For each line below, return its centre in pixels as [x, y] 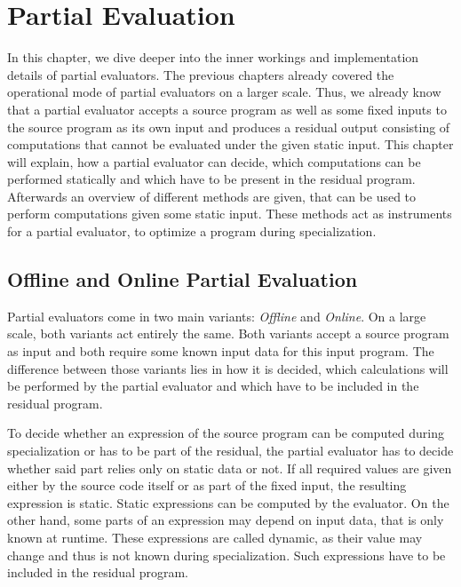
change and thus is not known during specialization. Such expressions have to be [227, 555]
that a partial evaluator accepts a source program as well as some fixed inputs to [227, 109]
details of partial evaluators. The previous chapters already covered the [201, 74]
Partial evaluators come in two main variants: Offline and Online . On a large [217, 316]
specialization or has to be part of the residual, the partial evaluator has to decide [230, 451]
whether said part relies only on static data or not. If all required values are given [230, 468]
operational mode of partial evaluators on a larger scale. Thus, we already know [224, 92]
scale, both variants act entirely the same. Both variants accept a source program [228, 333]
